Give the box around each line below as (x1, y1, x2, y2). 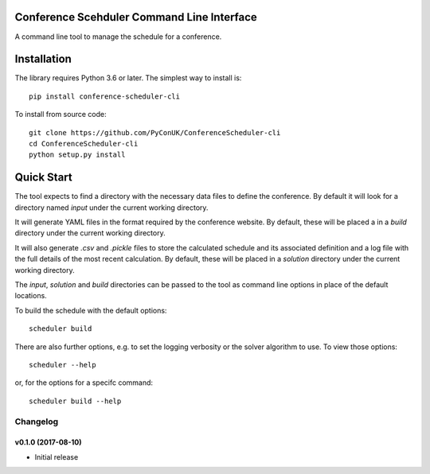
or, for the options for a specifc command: (14, 378, 154, 387)
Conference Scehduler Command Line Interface (14, 10, 258, 24)
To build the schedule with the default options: (14, 305, 167, 315)
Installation (14, 52, 72, 66)
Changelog (14, 416, 59, 427)
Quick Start (14, 171, 72, 185)
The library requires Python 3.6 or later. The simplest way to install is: (14, 73, 242, 83)
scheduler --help (29, 360, 96, 369)
